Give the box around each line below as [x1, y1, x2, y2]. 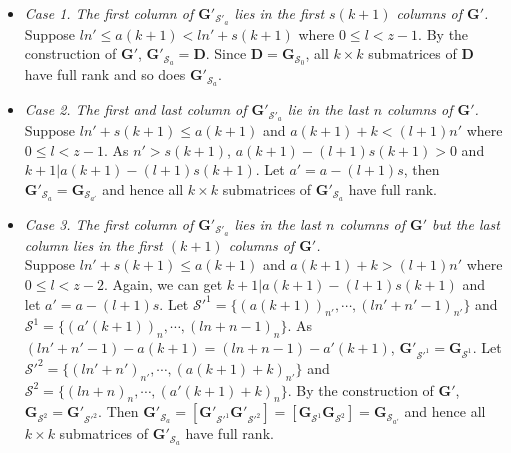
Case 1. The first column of [24, 3, 194, 23]
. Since [205, 43, 247, 64]
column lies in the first [24, 234, 163, 255]
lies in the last [234, 213, 322, 234]
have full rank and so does [24, 64, 186, 85]
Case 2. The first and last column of [24, 99, 247, 120]
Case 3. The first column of [24, 213, 194, 234]
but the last [432, 213, 500, 234]
